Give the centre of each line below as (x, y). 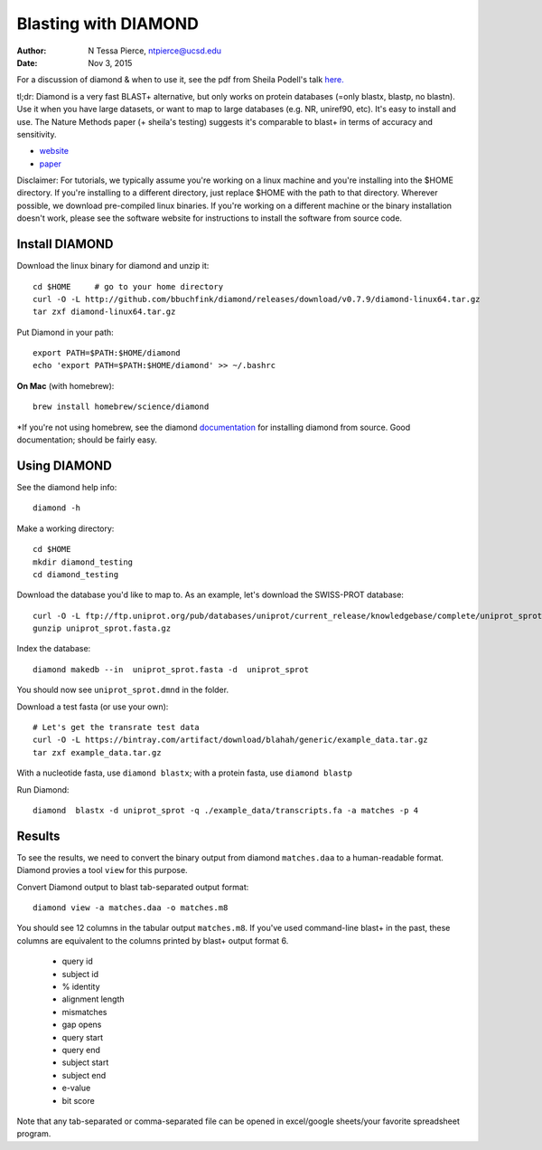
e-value (76, 1088)
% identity (81, 987)
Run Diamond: (43, 789)
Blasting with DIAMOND (107, 24)
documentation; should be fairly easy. (87, 440)
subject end (84, 1075)
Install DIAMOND (65, 244)
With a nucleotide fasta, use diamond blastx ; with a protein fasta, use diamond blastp (184, 773)
